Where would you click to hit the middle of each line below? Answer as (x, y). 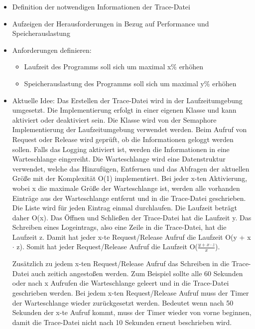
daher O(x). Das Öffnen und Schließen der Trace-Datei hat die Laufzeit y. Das (132, 217)
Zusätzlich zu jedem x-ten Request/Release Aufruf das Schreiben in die (121, 263)
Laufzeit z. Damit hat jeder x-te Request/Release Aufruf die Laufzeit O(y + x (131, 237)
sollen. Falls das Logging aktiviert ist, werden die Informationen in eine (121, 149)
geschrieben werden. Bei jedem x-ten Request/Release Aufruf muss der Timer (130, 293)
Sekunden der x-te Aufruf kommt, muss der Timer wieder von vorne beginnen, (132, 312)
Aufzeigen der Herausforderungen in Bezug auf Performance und (111, 23)
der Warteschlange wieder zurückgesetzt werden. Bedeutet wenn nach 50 (123, 302)
